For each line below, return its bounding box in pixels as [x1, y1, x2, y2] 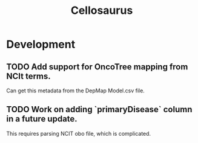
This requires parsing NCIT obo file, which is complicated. [6, 130, 151, 137]
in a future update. [6, 114, 78, 124]
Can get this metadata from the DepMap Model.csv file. [6, 87, 145, 94]
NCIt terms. [6, 71, 51, 81]
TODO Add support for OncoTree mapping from [6, 62, 188, 72]
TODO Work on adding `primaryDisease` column [6, 104, 193, 115]
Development [6, 37, 76, 51]
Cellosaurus [70, 4, 133, 17]
